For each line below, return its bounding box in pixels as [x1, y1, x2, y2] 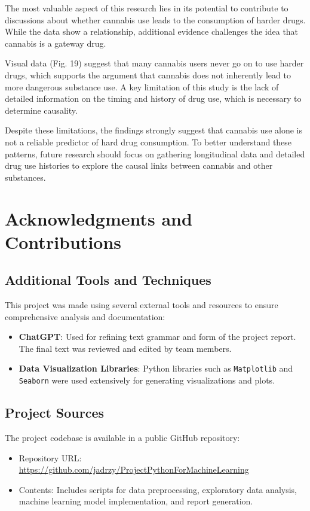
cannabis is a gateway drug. [5, 36, 106, 49]
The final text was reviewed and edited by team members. [19, 342, 232, 354]
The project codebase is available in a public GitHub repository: [5, 431, 240, 443]
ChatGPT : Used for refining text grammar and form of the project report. [19, 330, 296, 343]
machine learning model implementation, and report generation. [19, 495, 253, 507]
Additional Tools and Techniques [5, 270, 211, 289]
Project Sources [5, 403, 105, 422]
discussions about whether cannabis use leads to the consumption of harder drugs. [5, 13, 306, 26]
